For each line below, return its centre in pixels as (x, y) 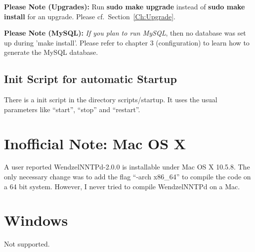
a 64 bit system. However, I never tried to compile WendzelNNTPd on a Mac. (122, 186)
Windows (36, 220)
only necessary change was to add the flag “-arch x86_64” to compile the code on (127, 177)
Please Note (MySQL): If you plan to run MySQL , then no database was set (125, 33)
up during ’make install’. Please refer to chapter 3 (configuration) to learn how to (127, 42)
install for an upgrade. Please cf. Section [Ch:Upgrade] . (90, 16)
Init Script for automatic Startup (90, 79)
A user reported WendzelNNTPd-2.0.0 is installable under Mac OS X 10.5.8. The (127, 167)
